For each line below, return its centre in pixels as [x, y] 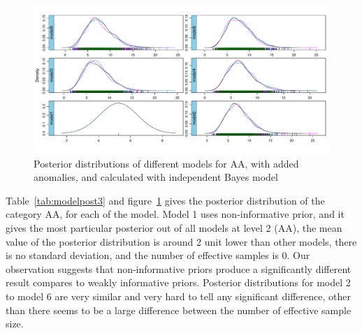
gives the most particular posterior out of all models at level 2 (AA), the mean [174, 227]
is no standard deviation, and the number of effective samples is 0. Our [158, 255]
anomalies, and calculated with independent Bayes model [156, 177]
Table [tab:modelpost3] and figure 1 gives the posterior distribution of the [165, 200]
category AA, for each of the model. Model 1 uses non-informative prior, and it [175, 214]
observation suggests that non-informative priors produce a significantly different [179, 268]
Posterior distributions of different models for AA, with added [166, 163]
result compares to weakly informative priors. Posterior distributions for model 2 [178, 282]
